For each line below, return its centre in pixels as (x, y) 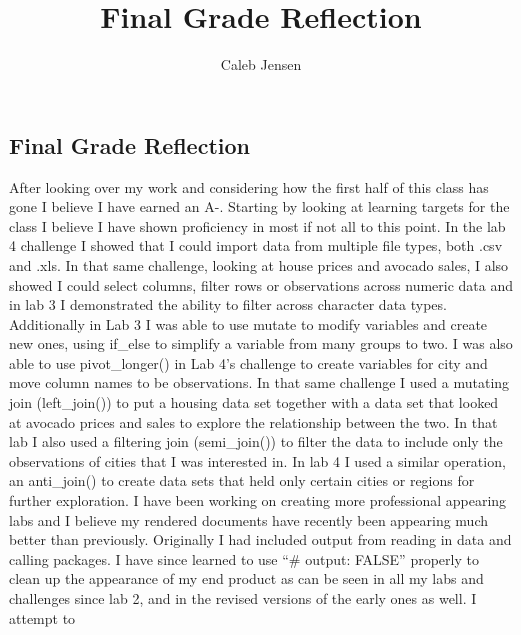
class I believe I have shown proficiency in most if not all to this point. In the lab (257, 225)
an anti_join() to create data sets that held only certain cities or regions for (242, 480)
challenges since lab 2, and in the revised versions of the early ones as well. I (243, 598)
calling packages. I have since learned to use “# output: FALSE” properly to (244, 558)
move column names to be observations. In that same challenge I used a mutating (259, 382)
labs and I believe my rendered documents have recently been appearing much (249, 519)
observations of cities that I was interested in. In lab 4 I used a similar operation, (257, 460)
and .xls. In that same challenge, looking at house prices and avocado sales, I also (259, 264)
